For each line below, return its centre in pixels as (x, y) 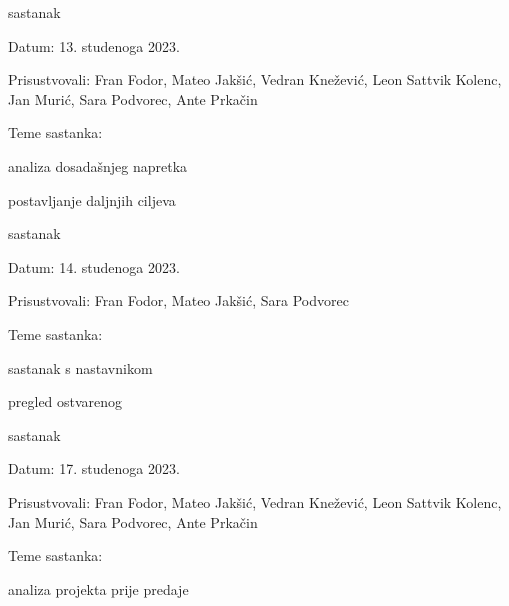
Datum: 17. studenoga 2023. (94, 468)
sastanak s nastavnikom (80, 367)
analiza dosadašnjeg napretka (98, 165)
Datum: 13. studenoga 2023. (94, 45)
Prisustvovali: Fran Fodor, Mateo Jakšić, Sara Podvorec (178, 300)
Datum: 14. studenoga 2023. (94, 266)
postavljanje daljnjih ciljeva (92, 199)
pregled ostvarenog (65, 401)
